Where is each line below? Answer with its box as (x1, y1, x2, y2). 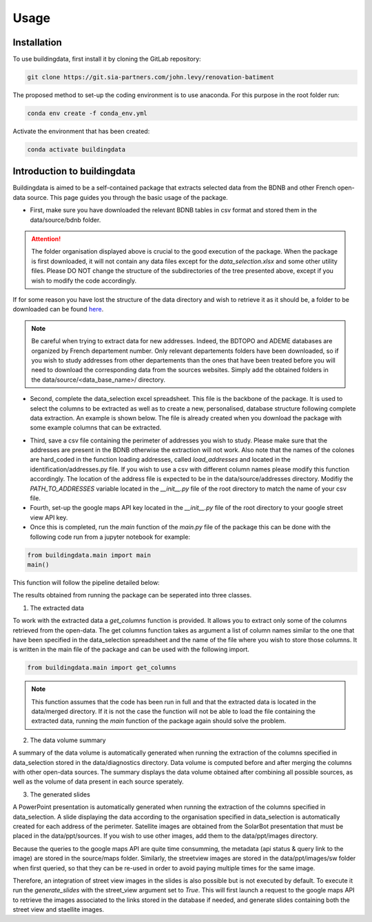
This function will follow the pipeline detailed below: (12, 578, 160, 586)
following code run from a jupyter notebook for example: (30, 533, 191, 541)
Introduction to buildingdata (12, 165, 136, 177)
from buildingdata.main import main (27, 551, 152, 559)
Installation (12, 37, 62, 48)
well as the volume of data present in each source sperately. (12, 777, 184, 786)
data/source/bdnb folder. (30, 216, 101, 224)
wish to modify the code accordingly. (31, 276, 137, 285)
